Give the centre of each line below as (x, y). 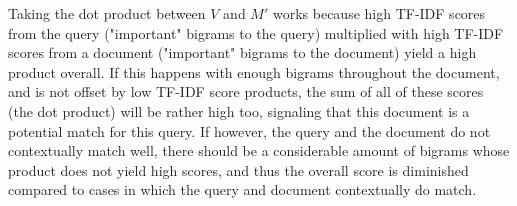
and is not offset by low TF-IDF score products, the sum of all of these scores (246, 91)
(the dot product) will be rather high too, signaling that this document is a (239, 110)
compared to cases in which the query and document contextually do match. (242, 189)
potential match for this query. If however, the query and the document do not (249, 130)
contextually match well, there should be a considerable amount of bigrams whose (259, 150)
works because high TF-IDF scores (379, 13)
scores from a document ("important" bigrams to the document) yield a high (242, 52)
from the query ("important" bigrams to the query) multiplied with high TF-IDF (256, 32)
